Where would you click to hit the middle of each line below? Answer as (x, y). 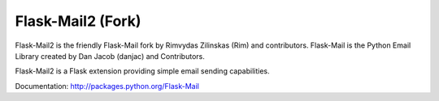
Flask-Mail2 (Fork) (78, 21)
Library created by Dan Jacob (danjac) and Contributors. (110, 56)
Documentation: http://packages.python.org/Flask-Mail (107, 86)
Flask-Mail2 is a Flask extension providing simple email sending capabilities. (142, 71)
